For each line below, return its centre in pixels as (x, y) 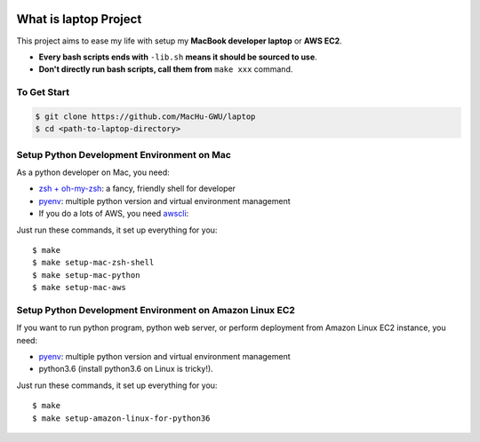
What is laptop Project (79, 19)
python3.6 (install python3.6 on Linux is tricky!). (126, 369)
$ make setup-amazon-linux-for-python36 (121, 418)
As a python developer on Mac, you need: (93, 172)
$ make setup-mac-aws (79, 288)
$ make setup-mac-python (86, 275)
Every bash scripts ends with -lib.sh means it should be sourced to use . (178, 57)
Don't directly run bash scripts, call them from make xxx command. (166, 69)
